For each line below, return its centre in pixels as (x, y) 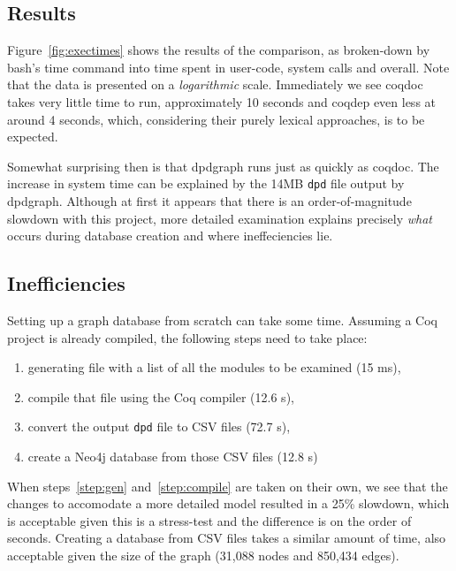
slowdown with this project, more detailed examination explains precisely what (220, 218)
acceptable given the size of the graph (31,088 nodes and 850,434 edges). (203, 555)
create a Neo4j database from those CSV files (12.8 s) (173, 457)
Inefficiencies (66, 283)
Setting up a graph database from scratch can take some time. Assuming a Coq (222, 320)
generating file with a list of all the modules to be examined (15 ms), (214, 367)
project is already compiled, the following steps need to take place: (187, 337)
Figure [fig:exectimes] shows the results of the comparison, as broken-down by (219, 50)
